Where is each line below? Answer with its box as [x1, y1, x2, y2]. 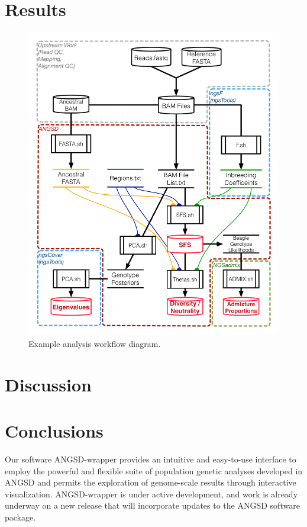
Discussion [5, 372, 92, 396]
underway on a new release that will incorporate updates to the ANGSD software [5, 499, 300, 512]
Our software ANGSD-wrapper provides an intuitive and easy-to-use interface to [5, 452, 296, 465]
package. [5, 510, 36, 523]
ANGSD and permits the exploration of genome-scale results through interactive [5, 476, 296, 489]
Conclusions [5, 418, 104, 442]
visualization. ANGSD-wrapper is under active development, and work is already [5, 487, 298, 500]
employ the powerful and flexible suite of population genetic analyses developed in [5, 464, 303, 477]
